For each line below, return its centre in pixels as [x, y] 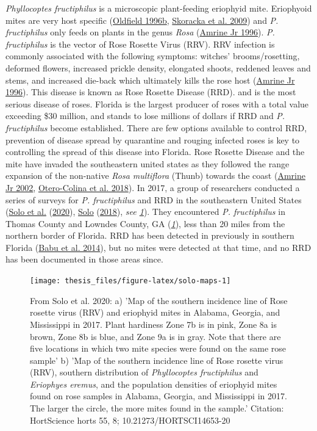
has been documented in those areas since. [84, 259]
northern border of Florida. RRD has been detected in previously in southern [150, 235]
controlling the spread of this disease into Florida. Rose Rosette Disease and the [155, 152]
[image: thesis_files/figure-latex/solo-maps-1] [130, 281]
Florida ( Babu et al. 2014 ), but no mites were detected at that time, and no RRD [158, 247]
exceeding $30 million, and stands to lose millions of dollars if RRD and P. [145, 116]
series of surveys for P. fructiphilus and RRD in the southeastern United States [154, 199]
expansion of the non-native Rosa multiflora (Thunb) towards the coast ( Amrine [155, 176]
